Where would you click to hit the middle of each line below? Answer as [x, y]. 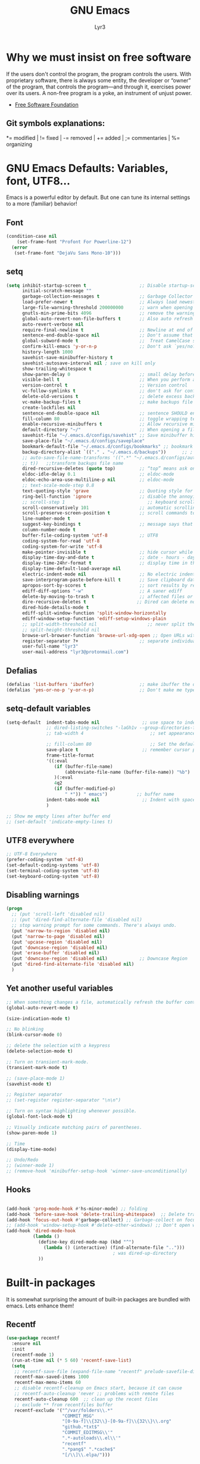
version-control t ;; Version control [104, 385]
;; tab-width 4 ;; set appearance [121, 733]
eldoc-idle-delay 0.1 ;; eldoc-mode [98, 474]
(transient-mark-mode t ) [37, 1067]
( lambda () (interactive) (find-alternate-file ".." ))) [114, 1247]
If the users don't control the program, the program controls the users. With [99, 74]
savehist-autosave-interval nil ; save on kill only [89, 363]
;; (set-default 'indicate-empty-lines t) [60, 822]
